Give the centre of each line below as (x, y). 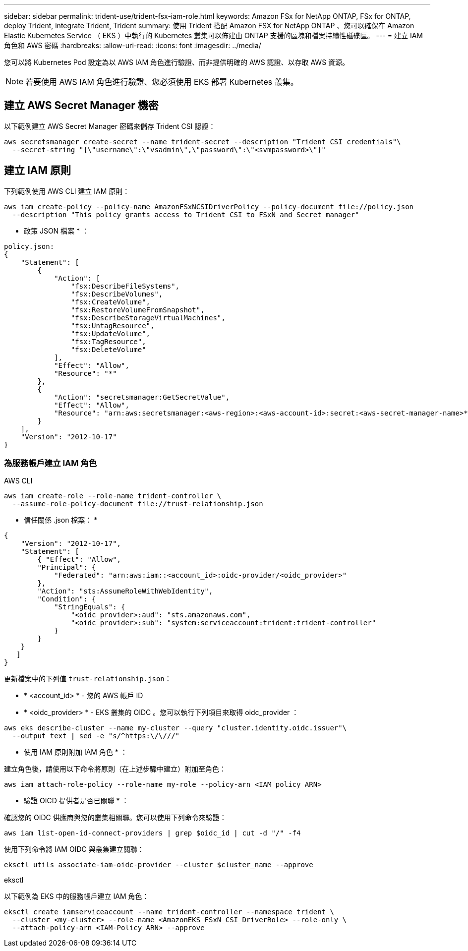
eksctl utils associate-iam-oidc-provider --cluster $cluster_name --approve (159, 865)
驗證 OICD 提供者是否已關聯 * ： (76, 801)
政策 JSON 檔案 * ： (56, 231)
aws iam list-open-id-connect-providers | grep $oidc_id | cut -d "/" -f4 (152, 833)
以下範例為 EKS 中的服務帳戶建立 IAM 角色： (77, 896)
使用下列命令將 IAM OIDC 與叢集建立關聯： (74, 849)
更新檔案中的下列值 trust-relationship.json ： (88, 679)
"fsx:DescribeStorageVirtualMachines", (148, 318)
